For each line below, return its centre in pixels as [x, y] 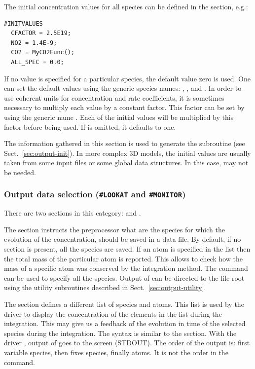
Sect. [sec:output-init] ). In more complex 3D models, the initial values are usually [127, 153]
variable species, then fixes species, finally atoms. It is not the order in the [116, 352]
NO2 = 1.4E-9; [34, 43]
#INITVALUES [23, 23]
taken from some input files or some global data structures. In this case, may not [126, 163]
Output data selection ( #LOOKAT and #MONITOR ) [95, 194]
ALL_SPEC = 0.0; [37, 62]
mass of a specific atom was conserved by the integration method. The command [126, 268]
